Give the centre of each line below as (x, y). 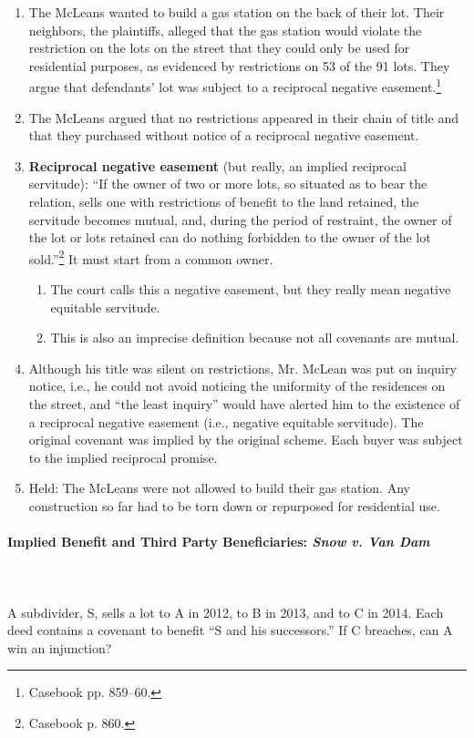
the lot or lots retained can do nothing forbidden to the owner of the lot (230, 237)
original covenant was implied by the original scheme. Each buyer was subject (246, 440)
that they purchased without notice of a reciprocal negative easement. (224, 135)
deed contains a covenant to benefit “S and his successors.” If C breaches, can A (230, 630)
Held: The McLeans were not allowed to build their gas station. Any (219, 488)
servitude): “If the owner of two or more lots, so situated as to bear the (228, 184)
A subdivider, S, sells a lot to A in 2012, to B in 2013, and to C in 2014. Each (226, 612)
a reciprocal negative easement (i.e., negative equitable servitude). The (226, 421)
